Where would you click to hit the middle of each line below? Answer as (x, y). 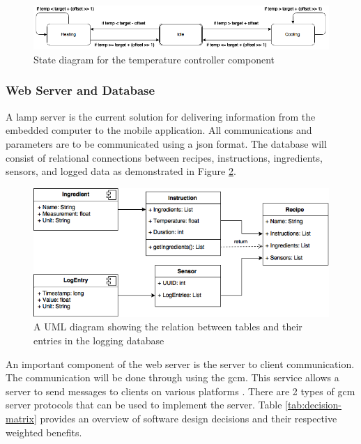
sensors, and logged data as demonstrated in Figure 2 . (121, 171)
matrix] (21, 418)
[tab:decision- (313, 405)
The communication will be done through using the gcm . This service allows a (172, 377)
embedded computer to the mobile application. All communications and (159, 130)
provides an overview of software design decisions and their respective (189, 418)
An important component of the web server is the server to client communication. (180, 363)
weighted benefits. (44, 432)
